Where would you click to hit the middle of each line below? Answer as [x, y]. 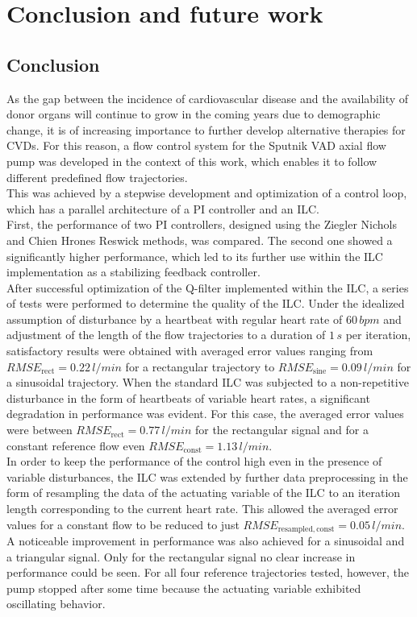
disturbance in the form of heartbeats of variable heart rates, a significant [188, 398]
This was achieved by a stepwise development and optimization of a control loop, [207, 193]
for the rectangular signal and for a [281, 430]
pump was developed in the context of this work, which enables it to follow [192, 161]
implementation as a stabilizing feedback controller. [133, 272]
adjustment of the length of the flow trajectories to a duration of [166, 335]
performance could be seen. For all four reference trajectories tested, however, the [208, 572]
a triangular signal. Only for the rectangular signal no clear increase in [181, 556]
